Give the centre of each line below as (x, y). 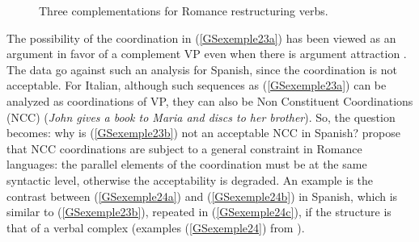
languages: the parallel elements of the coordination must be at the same (187, 164)
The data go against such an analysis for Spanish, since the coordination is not (202, 69)
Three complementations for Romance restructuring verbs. (184, 10)
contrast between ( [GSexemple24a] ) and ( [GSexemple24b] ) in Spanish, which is (202, 196)
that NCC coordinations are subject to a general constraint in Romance (184, 148)
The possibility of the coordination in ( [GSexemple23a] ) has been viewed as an (201, 38)
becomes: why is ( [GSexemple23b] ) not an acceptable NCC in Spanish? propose (203, 133)
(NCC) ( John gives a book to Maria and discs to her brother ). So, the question (201, 117)
